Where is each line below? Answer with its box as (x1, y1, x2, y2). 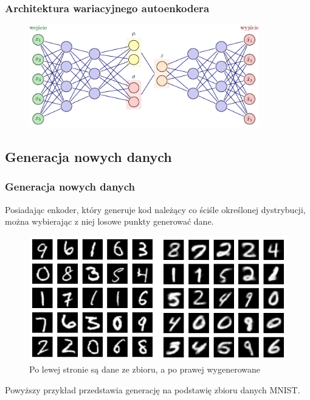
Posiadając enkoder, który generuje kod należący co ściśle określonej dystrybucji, (5, 203, 306, 216)
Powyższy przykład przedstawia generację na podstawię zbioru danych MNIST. (5, 383, 300, 396)
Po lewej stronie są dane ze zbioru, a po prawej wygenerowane (29, 363, 261, 376)
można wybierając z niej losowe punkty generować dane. (5, 215, 214, 228)
